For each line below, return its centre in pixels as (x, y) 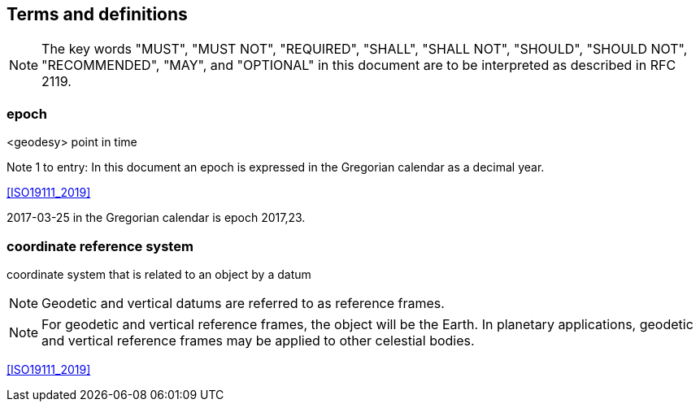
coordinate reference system (100, 246)
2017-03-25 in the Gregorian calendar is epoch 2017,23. (156, 218)
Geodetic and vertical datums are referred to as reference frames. (243, 303)
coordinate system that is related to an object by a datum (159, 274)
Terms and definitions (97, 14)
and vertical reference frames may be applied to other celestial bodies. (258, 340)
